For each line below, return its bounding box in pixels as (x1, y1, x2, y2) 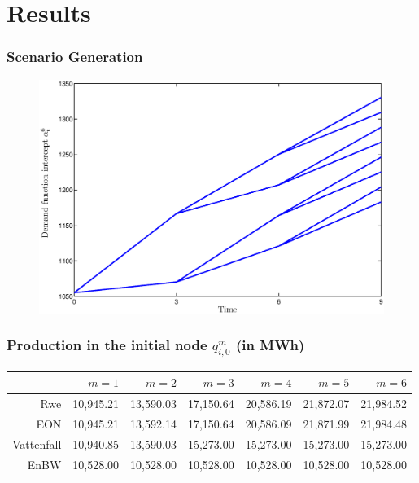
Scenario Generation (7, 46, 143, 67)
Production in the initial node (7, 335, 207, 355)
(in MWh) (236, 335, 305, 355)
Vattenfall (12, 435, 62, 452)
